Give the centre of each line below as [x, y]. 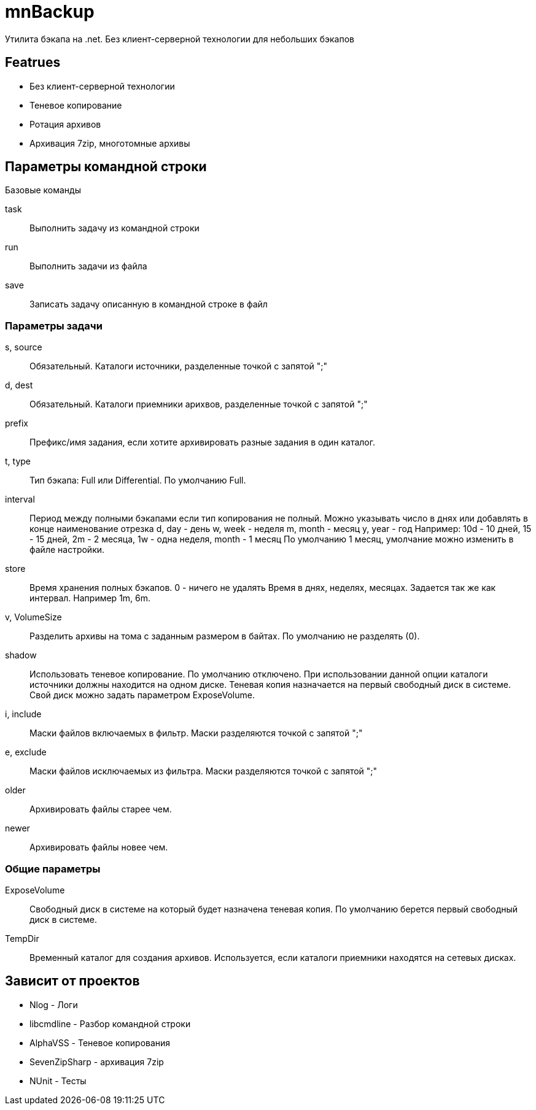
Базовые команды [43, 190]
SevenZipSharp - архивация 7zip [97, 1062]
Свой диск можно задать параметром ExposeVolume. [142, 695]
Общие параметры [53, 869]
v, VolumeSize [33, 617]
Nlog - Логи [54, 1004]
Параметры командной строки [106, 167]
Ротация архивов [65, 124]
